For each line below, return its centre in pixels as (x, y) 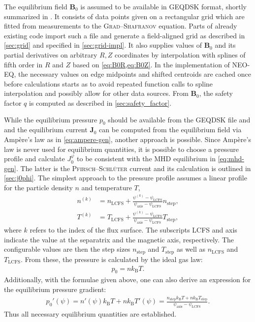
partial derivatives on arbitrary (51, 54)
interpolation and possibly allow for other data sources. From (96, 93)
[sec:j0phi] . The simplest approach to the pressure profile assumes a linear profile (126, 178)
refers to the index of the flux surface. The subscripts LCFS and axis (133, 230)
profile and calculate (34, 159)
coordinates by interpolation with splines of (180, 54)
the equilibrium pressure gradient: (55, 289)
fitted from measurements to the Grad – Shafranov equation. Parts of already (121, 26)
